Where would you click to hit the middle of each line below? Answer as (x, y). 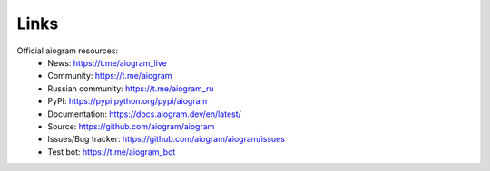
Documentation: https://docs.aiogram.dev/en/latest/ (145, 114)
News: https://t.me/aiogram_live (107, 62)
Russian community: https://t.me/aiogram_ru (131, 88)
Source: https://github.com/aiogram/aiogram (131, 126)
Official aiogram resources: (67, 51)
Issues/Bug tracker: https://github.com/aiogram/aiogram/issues (167, 139)
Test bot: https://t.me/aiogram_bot (112, 152)
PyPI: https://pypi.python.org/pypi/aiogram (127, 101)
